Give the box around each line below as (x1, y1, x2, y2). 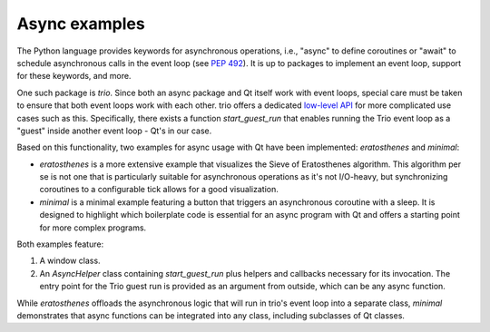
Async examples (16, 14, 145, 34)
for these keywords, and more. (16, 71, 132, 82)
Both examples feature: (16, 239, 104, 249)
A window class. (39, 255, 101, 267)
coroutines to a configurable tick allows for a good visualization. (39, 184, 279, 195)
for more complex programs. (39, 222, 147, 233)
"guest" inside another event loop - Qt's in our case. (16, 125, 212, 136)
